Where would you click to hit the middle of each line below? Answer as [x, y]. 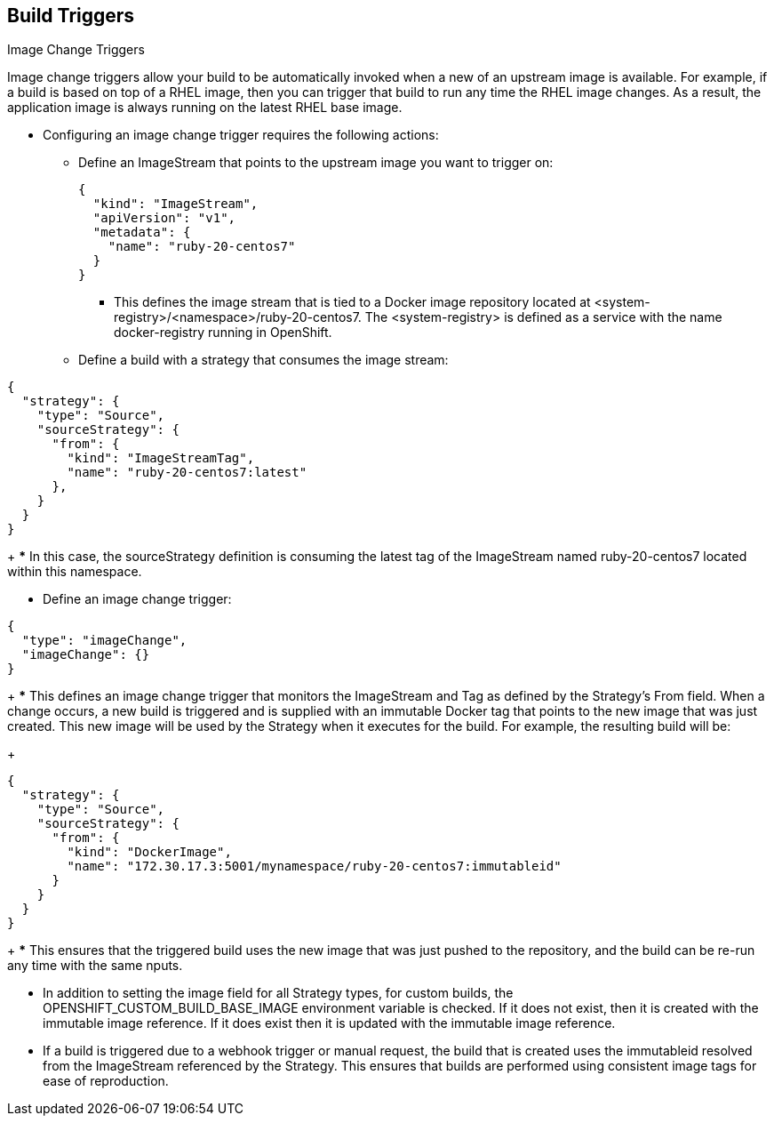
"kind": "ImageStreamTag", [161, 458]
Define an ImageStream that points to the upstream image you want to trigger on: [316, 163]
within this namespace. [75, 572]
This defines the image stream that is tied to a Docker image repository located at [352, 302]
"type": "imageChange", [104, 641]
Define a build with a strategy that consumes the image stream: [263, 360]
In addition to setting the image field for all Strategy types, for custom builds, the [278, 993]
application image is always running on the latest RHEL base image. [205, 108]
